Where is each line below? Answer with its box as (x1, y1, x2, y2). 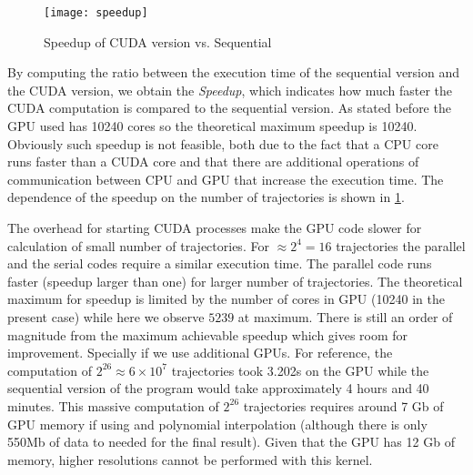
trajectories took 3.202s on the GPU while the (171, 360, 429, 379)
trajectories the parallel (336, 236, 466, 255)
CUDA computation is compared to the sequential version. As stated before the (7, 98, 451, 117)
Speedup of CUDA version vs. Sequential (44, 32, 272, 51)
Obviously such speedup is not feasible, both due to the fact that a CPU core (7, 134, 438, 153)
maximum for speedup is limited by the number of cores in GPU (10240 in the (7, 289, 445, 308)
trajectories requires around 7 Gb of (243, 396, 444, 415)
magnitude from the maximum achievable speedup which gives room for (7, 325, 408, 344)
